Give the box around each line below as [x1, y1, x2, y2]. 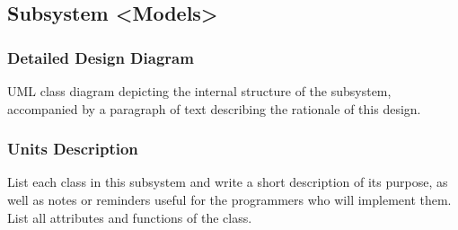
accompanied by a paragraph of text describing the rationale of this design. [7, 99, 421, 118]
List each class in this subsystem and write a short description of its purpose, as [7, 172, 448, 191]
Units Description [7, 137, 138, 160]
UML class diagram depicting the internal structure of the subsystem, [7, 82, 392, 100]
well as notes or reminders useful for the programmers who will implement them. [7, 190, 452, 208]
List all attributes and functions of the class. [7, 208, 252, 226]
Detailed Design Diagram [7, 46, 194, 68]
